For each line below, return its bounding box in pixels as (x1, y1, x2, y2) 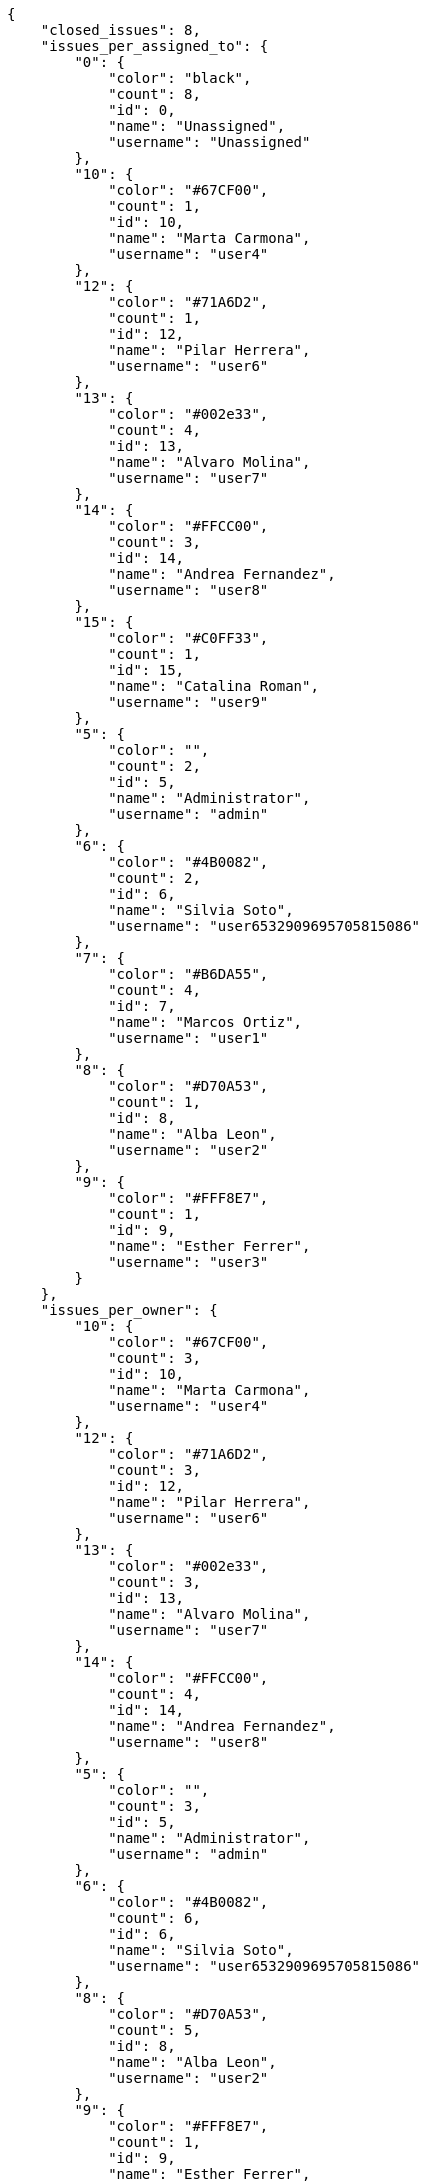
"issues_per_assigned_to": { (40, 38, 269, 54)
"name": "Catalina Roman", (108, 678, 319, 694)
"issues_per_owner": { (40, 1302, 218, 1318)
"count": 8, (108, 86, 201, 102)
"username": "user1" (108, 1030, 269, 1046)
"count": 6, (108, 1910, 201, 1926)
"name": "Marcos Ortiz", (108, 1014, 303, 1030)
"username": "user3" (108, 1254, 269, 1270)
